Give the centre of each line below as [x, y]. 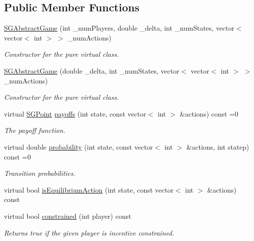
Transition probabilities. [40, 173]
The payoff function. [35, 130]
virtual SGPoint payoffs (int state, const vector [75, 113]
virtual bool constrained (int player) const [68, 216]
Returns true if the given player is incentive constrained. [89, 232]
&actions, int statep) [218, 146]
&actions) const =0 [209, 113]
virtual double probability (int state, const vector [79, 146]
